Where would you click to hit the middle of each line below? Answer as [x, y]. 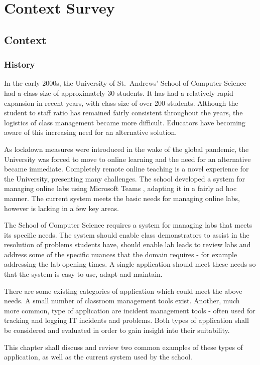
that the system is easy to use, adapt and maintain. [83, 274]
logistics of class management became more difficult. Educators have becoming [125, 122]
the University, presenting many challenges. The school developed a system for [125, 178]
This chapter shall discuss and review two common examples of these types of [123, 347]
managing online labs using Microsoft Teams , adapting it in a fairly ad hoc [120, 188]
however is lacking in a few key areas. [61, 208]
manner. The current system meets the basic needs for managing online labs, [122, 198]
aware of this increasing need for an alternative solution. [91, 132]
